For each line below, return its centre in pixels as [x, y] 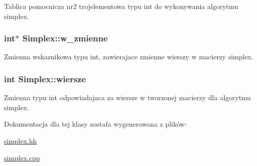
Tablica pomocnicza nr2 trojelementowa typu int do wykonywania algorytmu [121, 6]
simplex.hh [20, 141]
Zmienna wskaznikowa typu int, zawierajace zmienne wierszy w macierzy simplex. [129, 57]
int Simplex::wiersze [45, 79]
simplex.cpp [22, 157]
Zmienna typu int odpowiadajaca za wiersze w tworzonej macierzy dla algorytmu [128, 97]
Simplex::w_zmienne [65, 38]
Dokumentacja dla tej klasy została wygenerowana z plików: [96, 124]
